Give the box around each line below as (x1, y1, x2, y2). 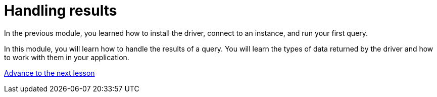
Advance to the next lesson (4, 68, 95, 77)
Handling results (4, 2, 117, 19)
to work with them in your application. (4, 53, 129, 62)
